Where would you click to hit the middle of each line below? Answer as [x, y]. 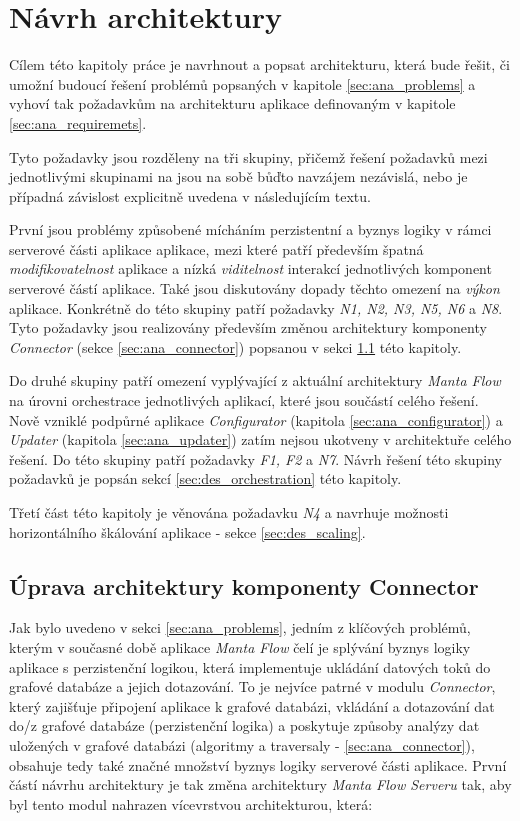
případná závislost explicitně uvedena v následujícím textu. [190, 195]
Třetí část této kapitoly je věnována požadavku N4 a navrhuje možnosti [229, 512]
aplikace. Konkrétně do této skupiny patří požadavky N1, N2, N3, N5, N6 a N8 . [256, 307]
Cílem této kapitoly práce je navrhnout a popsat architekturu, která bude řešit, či [259, 64]
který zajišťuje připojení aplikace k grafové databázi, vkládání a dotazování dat [252, 705]
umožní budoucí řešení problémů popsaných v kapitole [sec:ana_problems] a [242, 83]
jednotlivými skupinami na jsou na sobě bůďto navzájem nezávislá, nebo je [238, 176]
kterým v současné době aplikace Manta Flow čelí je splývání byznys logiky [240, 646]
